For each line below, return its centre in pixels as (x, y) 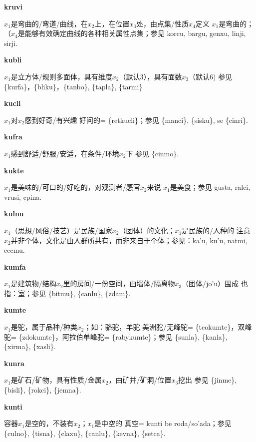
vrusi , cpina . (23, 197)
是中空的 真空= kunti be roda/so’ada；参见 (163, 423)
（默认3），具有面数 (150, 76)
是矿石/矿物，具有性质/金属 (56, 380)
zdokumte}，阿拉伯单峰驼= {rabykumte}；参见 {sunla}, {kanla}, (125, 336)
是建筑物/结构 (33, 283)
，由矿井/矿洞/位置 (140, 380)
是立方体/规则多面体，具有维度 (61, 76)
